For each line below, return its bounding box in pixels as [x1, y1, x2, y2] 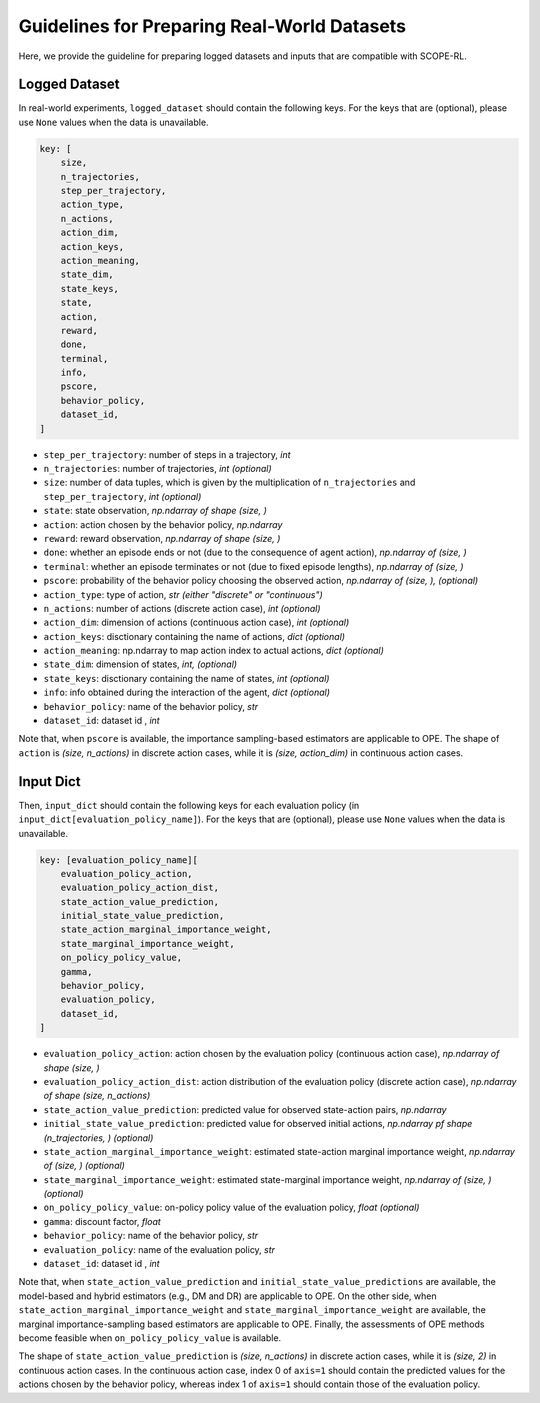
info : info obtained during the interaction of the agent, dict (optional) [43, 686, 330, 699]
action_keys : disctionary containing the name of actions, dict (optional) [43, 630, 345, 642]
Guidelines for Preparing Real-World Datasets [18, 15, 407, 37]
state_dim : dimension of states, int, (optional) [43, 658, 238, 670]
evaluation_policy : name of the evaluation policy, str [43, 1243, 275, 1255]
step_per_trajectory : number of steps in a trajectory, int [43, 448, 291, 460]
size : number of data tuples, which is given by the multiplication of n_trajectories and [43, 476, 416, 489]
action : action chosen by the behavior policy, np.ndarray [43, 518, 283, 530]
